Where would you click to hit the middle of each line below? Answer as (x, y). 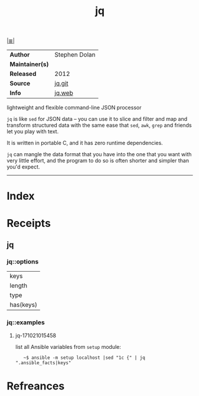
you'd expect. (23, 167)
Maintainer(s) (29, 64)
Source (20, 84)
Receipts (29, 223)
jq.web (64, 93)
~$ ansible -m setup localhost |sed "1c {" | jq (84, 358)
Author (20, 55)
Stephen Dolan (75, 55)
